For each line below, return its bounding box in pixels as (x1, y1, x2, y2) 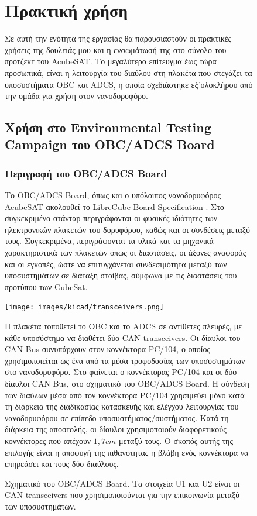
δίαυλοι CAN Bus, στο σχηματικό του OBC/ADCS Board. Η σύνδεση (5, 377, 249, 390)
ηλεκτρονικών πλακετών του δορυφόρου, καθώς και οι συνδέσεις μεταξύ (5, 223, 250, 235)
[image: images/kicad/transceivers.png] (5, 303, 165, 312)
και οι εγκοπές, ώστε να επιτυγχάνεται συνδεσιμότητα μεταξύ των (5, 257, 227, 270)
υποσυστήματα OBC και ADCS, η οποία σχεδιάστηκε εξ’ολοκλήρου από (5, 78, 253, 90)
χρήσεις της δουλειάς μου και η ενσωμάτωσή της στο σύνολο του (5, 43, 227, 56)
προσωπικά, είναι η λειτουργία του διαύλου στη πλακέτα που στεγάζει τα (5, 66, 252, 78)
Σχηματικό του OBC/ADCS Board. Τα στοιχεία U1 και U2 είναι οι (5, 477, 240, 489)
